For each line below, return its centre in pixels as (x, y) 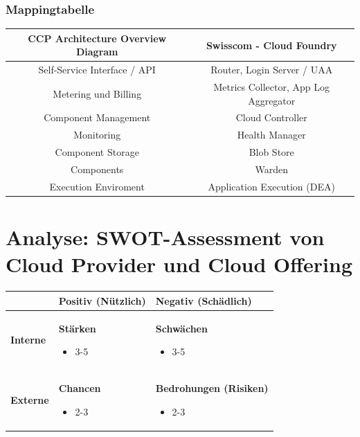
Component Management (97, 117)
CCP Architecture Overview (97, 38)
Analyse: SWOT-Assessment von (165, 237)
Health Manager (271, 135)
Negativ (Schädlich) (204, 300)
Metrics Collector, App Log (272, 87)
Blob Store (271, 152)
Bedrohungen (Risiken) (212, 388)
